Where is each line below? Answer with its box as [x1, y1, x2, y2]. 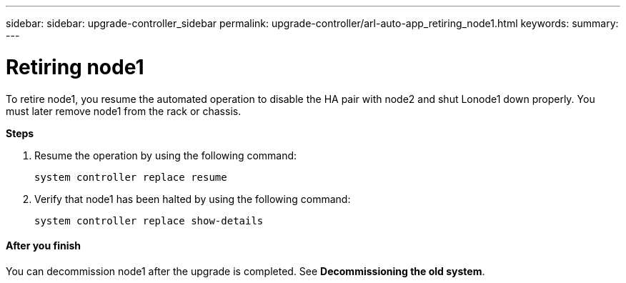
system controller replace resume [34, 171, 227, 183]
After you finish [6, 239, 81, 252]
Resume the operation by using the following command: [34, 149, 297, 162]
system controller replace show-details [34, 214, 264, 227]
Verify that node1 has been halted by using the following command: [34, 192, 351, 205]
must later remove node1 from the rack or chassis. [6, 104, 242, 117]
